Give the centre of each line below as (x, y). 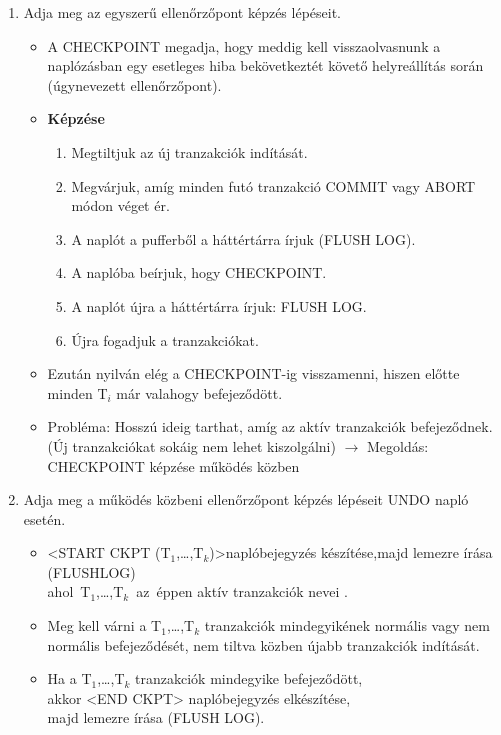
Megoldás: (398, 445)
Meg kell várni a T (104, 625)
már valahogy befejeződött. (199, 392)
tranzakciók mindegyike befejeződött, (249, 678)
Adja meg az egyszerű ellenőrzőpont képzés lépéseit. (182, 12)
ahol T (69, 591)
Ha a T (69, 678)
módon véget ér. (120, 205)
